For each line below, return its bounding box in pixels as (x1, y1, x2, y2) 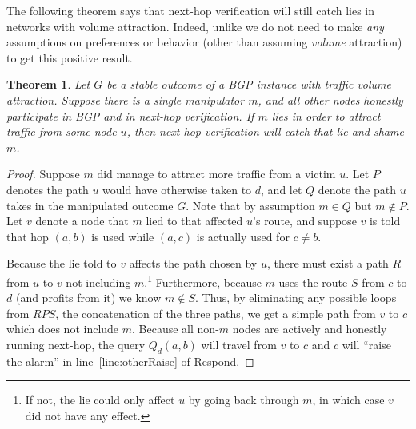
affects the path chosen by (129, 255, 258, 272)
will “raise (342, 336, 391, 352)
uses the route (278, 273, 348, 290)
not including (66, 273, 131, 290)
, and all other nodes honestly (258, 91, 403, 108)
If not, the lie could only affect (25, 391, 175, 408)
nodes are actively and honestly (232, 320, 387, 337)
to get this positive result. (6, 49, 133, 66)
